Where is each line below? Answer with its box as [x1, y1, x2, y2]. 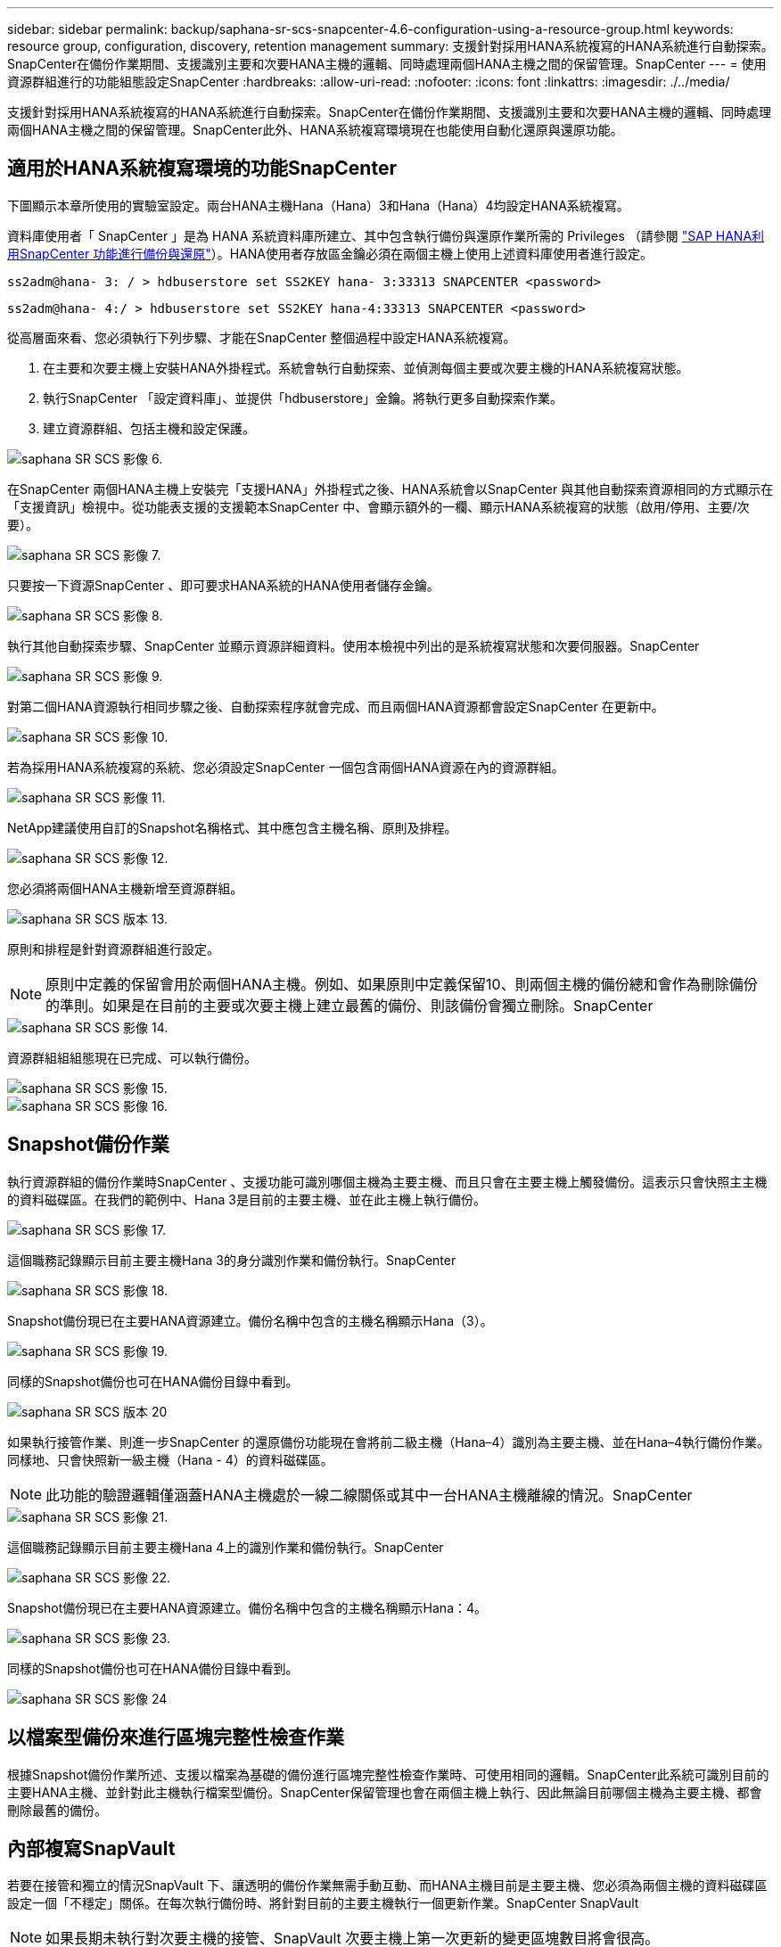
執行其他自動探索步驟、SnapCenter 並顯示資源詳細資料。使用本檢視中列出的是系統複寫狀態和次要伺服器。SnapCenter [7, 637, 700, 653]
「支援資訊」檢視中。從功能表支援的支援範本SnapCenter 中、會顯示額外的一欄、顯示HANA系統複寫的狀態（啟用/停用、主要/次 [7, 498, 750, 514]
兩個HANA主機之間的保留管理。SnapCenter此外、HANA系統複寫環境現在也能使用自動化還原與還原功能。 [7, 122, 623, 137]
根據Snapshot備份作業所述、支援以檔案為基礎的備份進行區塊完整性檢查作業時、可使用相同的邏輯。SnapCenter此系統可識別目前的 [7, 1766, 769, 1782]
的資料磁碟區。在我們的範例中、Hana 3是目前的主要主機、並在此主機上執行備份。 [7, 1191, 486, 1207]
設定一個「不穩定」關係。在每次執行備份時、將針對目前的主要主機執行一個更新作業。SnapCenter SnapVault [7, 1895, 639, 1911]
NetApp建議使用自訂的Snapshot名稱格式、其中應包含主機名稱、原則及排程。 [7, 819, 457, 835]
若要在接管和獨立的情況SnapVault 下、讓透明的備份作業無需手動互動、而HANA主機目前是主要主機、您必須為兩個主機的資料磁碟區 [7, 1877, 768, 1894]
